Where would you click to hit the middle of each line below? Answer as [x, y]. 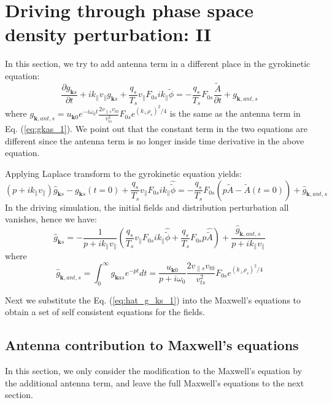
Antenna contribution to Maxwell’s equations [152, 345]
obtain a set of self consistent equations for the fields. [105, 312]
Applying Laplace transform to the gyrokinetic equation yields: [123, 173]
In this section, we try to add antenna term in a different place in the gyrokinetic [158, 64]
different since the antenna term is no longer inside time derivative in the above [155, 140]
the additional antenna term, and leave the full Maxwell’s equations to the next [155, 382]
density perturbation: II [108, 34]
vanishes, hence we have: [51, 219]
